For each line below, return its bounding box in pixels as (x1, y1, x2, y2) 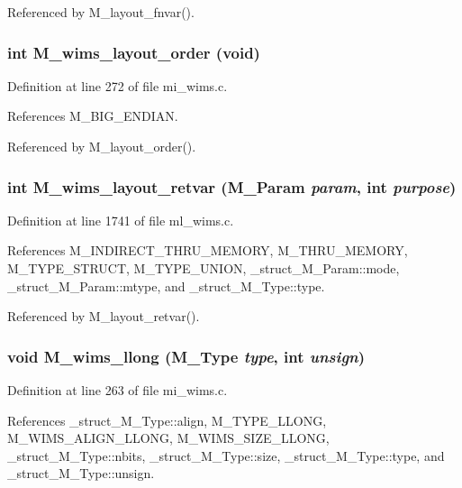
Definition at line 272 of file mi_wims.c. (7, 76, 228, 95)
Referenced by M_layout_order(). (7, 137, 196, 155)
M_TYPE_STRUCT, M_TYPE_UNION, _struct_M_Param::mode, (7, 259, 400, 277)
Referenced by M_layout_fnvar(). (7, 3, 195, 21)
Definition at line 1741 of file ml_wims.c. (7, 210, 234, 229)
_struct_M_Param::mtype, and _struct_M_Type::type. (7, 276, 325, 295)
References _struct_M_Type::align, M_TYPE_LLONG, (7, 410, 327, 429)
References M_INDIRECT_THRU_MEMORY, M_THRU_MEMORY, (7, 241, 408, 260)
